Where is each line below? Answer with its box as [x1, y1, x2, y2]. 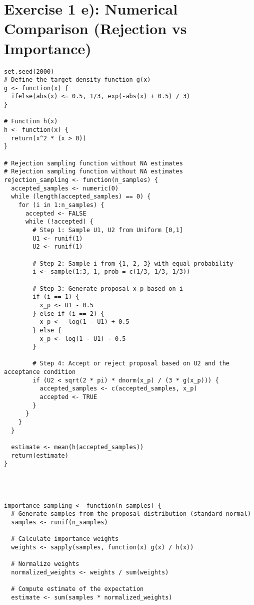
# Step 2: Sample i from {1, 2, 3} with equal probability [32, 260, 233, 267]
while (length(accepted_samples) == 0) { [11, 193, 151, 200]
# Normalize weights [11, 560, 79, 568]
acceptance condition [4, 368, 76, 376]
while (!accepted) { [25, 218, 93, 226]
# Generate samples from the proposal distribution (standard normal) [11, 510, 251, 518]
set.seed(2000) [4, 68, 54, 75]
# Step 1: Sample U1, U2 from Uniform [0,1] [32, 226, 183, 234]
